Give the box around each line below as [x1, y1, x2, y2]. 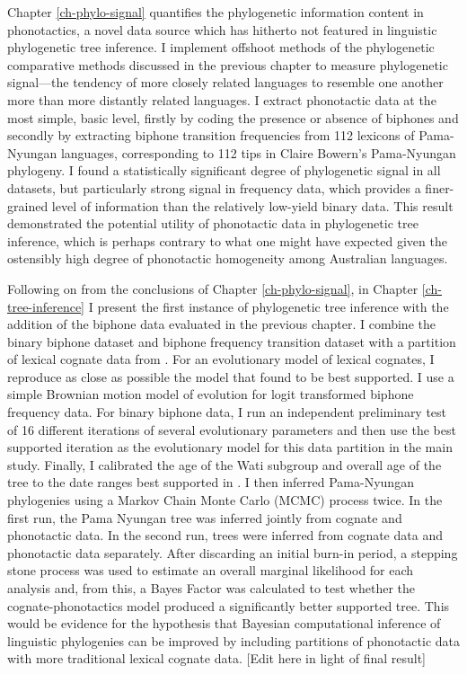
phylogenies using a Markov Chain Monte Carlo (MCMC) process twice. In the [7, 491, 443, 510]
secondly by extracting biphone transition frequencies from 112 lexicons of [7, 126, 415, 145]
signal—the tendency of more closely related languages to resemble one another [7, 73, 444, 92]
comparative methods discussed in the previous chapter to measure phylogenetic [7, 55, 448, 74]
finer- [425, 178, 454, 197]
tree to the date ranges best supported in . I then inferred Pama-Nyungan [7, 473, 414, 492]
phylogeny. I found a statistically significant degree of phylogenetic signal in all [7, 161, 441, 180]
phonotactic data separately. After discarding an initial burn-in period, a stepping [7, 543, 458, 562]
